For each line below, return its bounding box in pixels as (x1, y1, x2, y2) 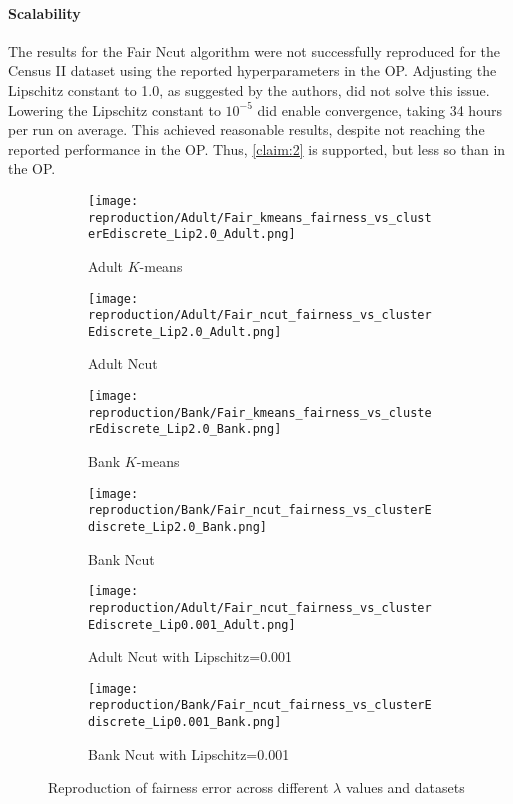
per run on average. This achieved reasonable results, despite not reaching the (8, 119, 485, 140)
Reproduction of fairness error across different (48, 777, 329, 798)
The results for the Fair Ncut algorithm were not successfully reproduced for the (8, 40, 501, 61)
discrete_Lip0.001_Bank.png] (88, 715, 282, 730)
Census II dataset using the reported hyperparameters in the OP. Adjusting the (8, 60, 497, 81)
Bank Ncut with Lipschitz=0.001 (88, 743, 290, 764)
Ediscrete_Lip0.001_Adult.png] (88, 617, 296, 632)
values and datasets (345, 777, 465, 798)
